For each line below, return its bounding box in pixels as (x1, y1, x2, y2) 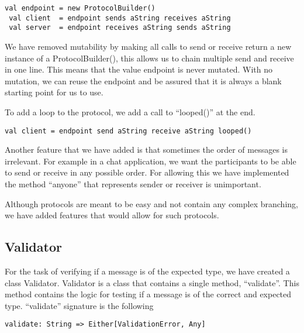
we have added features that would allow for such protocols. (5, 209, 219, 221)
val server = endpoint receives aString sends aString (9, 23, 231, 32)
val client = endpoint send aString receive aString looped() (5, 126, 252, 135)
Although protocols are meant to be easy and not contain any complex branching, (5, 197, 298, 210)
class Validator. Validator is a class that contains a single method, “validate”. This (5, 276, 299, 289)
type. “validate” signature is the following (5, 299, 154, 311)
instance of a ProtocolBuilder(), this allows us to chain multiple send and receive (5, 52, 294, 64)
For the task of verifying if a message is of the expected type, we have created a (5, 265, 290, 277)
